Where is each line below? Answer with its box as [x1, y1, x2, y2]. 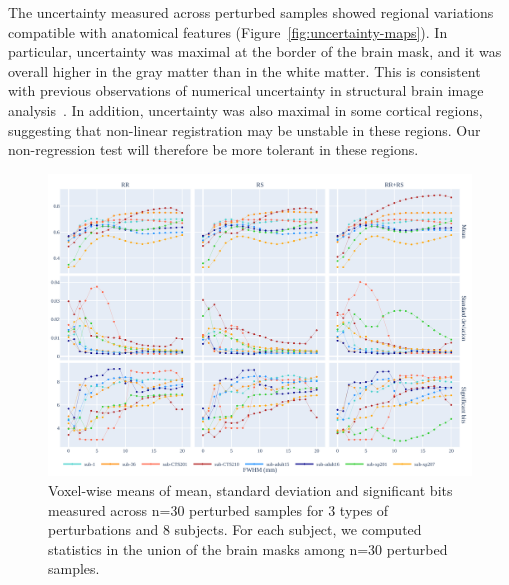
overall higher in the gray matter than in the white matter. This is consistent [8, 60, 481, 81]
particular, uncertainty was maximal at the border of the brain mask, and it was [8, 41, 502, 62]
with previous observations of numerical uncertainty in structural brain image [8, 80, 484, 101]
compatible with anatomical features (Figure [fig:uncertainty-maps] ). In [8, 21, 448, 42]
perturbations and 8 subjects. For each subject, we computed [48, 519, 422, 540]
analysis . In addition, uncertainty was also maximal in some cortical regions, [8, 99, 483, 120]
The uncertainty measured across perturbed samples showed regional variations [8, 2, 494, 22]
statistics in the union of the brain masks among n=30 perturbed [48, 538, 448, 559]
